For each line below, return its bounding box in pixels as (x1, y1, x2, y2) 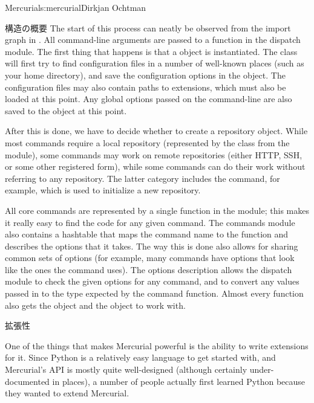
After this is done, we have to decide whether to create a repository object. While (5, 124, 308, 137)
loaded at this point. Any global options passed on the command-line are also (5, 92, 292, 105)
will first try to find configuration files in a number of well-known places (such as (5, 57, 304, 69)
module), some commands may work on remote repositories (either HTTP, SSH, (5, 148, 303, 161)
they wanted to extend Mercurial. (5, 387, 129, 399)
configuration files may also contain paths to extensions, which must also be (5, 80, 286, 93)
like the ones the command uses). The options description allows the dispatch (5, 263, 292, 276)
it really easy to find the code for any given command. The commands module (5, 216, 295, 228)
